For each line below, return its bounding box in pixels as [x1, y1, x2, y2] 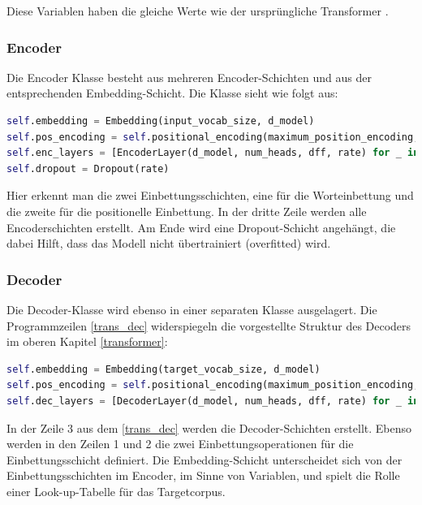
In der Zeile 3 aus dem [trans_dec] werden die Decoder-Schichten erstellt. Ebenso [6, 419, 412, 436]
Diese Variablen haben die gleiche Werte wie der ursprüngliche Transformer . [6, 2, 389, 19]
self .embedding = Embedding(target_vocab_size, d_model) [6, 363, 321, 375]
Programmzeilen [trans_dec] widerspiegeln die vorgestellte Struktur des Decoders [6, 317, 411, 334]
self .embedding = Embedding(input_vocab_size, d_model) [6, 115, 315, 127]
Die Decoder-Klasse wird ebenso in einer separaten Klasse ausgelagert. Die [6, 300, 377, 317]
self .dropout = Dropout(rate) [6, 162, 170, 175]
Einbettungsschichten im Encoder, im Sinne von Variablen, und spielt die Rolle [6, 467, 400, 484]
